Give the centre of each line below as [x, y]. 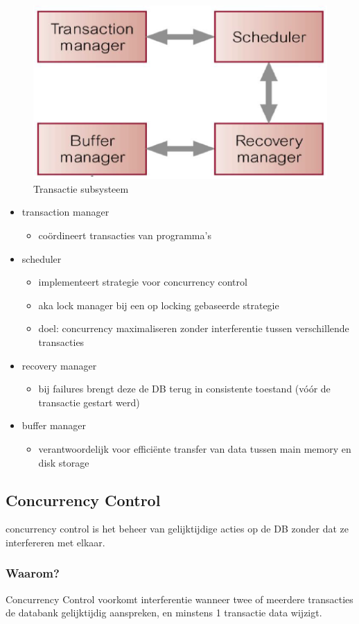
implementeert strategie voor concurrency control [143, 282]
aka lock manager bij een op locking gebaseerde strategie [159, 305]
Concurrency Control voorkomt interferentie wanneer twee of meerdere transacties [179, 599]
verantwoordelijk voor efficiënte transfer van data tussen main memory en [195, 448]
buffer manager [54, 425]
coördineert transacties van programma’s [125, 235]
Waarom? [33, 573]
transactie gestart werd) [89, 402]
